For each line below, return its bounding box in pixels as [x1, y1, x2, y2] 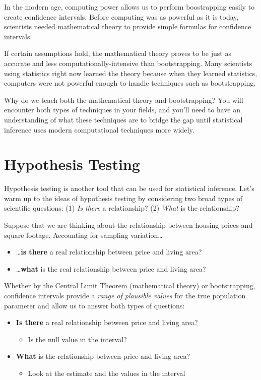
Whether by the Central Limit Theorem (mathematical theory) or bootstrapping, [4, 280, 255, 291]
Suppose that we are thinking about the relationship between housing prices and [4, 220, 253, 230]
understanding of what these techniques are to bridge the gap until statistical [4, 114, 243, 124]
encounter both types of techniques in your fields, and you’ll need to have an [4, 104, 240, 115]
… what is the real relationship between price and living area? [16, 263, 206, 274]
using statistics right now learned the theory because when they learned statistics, [4, 68, 257, 78]
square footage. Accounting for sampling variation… [4, 229, 163, 240]
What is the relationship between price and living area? [16, 351, 190, 361]
